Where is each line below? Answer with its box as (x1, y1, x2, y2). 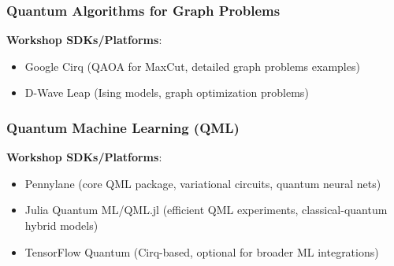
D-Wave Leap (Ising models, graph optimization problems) (24, 84, 309, 101)
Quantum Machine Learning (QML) (6, 117, 240, 137)
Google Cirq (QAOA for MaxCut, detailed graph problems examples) (24, 57, 360, 74)
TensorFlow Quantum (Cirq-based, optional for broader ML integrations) (24, 243, 379, 260)
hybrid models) (24, 217, 98, 233)
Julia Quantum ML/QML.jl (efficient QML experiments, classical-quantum (24, 201, 388, 218)
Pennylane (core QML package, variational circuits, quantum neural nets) (24, 175, 381, 191)
